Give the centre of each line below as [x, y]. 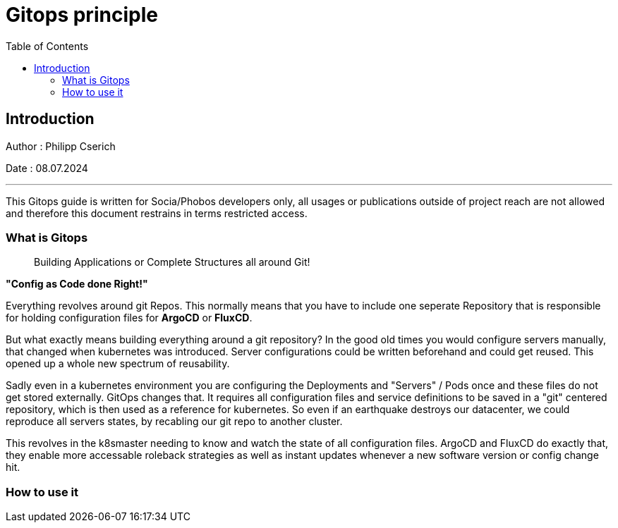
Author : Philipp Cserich [61, 146]
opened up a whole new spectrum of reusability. [118, 364]
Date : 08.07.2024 [47, 168]
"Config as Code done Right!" [77, 284]
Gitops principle [82, 15]
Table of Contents [47, 46]
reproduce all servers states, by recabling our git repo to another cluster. [174, 422]
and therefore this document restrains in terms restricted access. [157, 213]
